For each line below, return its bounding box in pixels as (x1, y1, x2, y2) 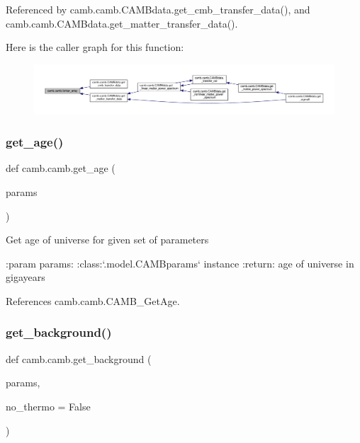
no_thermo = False (6, 398, 91, 413)
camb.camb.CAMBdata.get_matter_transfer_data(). (6, 16, 238, 30)
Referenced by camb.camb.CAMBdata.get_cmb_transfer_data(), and (6, 2, 310, 16)
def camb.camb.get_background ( (6, 351, 152, 366)
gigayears (6, 270, 45, 284)
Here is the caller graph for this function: (6, 40, 184, 54)
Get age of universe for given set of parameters (6, 232, 209, 247)
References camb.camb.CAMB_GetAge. (6, 293, 180, 308)
